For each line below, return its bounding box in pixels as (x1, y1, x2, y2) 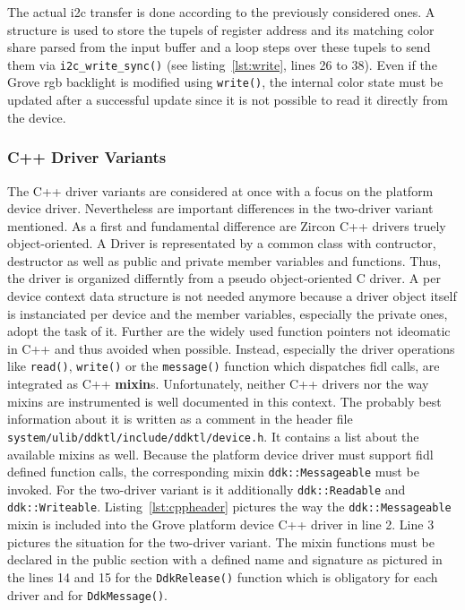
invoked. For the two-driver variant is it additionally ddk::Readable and (7, 479, 406, 498)
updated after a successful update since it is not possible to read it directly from (7, 90, 448, 109)
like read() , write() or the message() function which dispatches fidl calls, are (7, 357, 440, 375)
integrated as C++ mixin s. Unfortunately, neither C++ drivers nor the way (7, 374, 429, 393)
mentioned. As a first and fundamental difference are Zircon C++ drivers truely (7, 216, 446, 235)
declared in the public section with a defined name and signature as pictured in (7, 550, 443, 569)
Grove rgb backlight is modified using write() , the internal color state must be (7, 73, 443, 91)
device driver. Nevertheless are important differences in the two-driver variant (7, 199, 434, 218)
